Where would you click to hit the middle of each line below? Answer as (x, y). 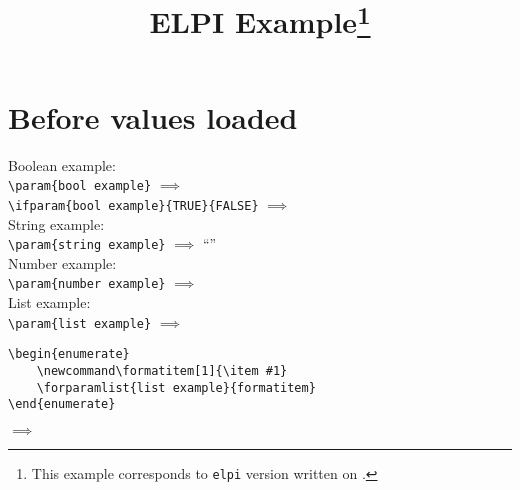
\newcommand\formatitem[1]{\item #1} (162, 370)
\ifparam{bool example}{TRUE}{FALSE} (133, 205)
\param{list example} (80, 323)
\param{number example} (87, 284)
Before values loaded (153, 116)
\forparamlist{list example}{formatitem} (176, 387)
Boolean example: (62, 164)
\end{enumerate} (62, 404)
